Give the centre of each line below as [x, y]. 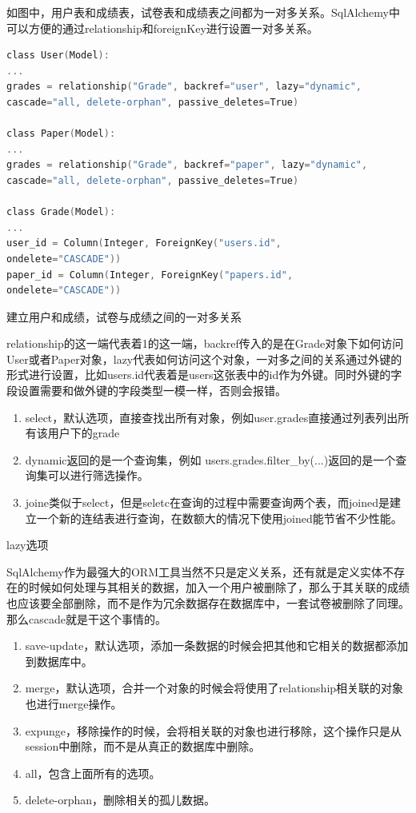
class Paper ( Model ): [61, 134]
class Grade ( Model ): [61, 212]
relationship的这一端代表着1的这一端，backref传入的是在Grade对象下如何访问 [205, 343]
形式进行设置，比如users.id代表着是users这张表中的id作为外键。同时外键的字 [204, 375]
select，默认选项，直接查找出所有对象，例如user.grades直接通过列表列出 [212, 417]
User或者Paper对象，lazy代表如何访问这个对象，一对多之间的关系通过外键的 [204, 359]
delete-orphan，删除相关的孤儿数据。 [120, 800]
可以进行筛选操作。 [98, 475]
